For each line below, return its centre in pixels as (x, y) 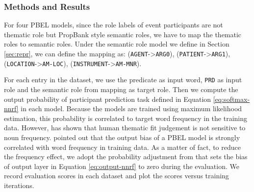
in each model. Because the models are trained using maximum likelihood (131, 108)
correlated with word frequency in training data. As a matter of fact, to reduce (122, 147)
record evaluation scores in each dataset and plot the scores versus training (116, 176)
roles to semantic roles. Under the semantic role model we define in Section (117, 44)
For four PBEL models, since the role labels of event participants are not (114, 25)
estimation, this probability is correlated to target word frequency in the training (126, 118)
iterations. (19, 185)
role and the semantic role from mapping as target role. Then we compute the (121, 89)
